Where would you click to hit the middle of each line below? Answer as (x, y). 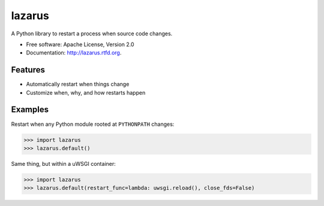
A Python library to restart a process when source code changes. (92, 34)
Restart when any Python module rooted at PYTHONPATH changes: (93, 124)
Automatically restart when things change (78, 84)
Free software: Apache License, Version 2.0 (80, 44)
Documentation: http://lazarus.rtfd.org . (74, 53)
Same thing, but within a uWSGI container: (64, 163)
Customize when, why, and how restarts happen (86, 92)
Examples (30, 110)
